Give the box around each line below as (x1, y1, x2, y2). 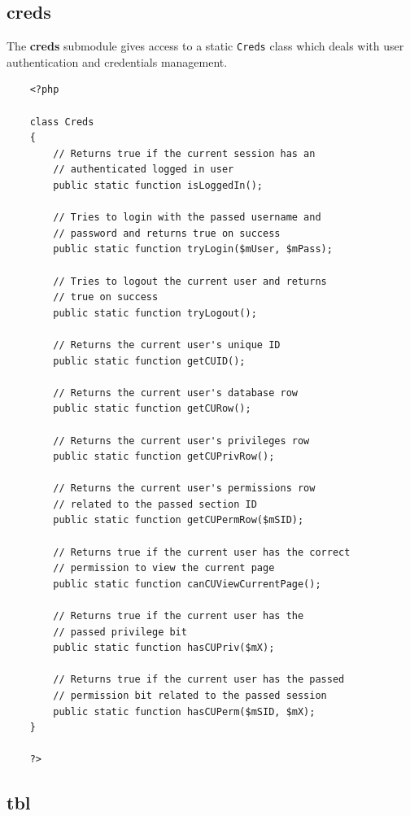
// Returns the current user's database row (53, 386, 298, 399)
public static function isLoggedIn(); (53, 180, 263, 192)
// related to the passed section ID (53, 498, 257, 510)
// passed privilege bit (53, 626, 187, 638)
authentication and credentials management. (7, 53, 228, 70)
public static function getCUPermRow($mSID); (53, 514, 304, 526)
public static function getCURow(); (53, 403, 251, 415)
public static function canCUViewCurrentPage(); (53, 578, 321, 590)
